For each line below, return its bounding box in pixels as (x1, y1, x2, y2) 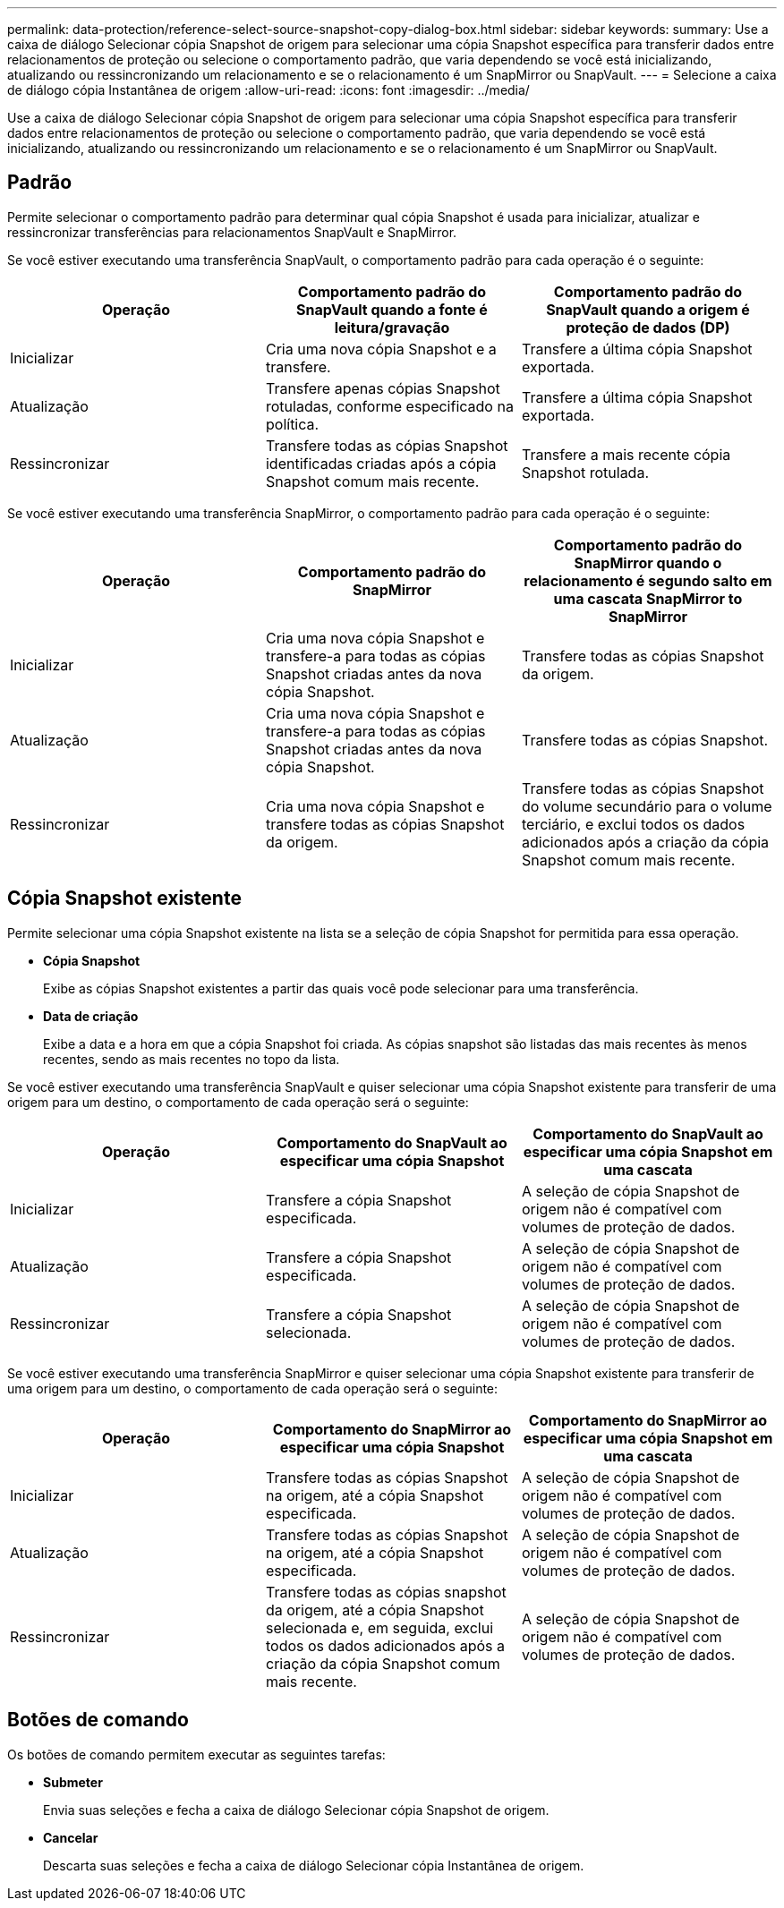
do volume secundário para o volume (521, 796, 772, 815)
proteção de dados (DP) (566, 318, 730, 336)
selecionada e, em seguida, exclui (265, 1618, 494, 1637)
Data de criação (43, 1008, 139, 1024)
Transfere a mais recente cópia (521, 445, 731, 464)
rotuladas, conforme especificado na (265, 396, 514, 415)
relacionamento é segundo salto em (524, 571, 772, 590)
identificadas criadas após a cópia (265, 454, 497, 473)
